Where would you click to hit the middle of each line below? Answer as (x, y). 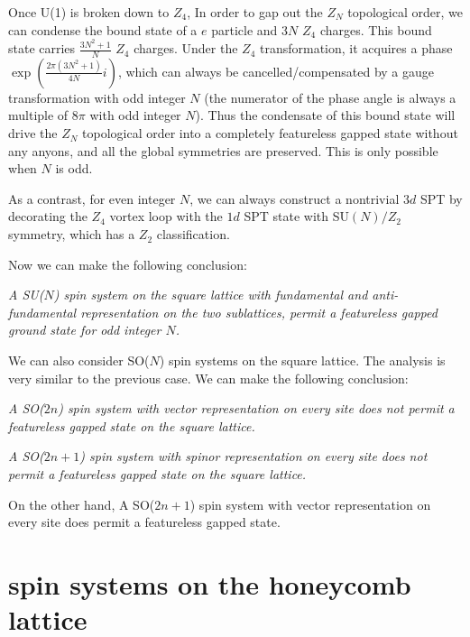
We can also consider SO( (79, 360)
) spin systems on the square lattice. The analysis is (302, 360)
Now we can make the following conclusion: (128, 264)
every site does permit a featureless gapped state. (144, 522)
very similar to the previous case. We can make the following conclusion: (208, 378)
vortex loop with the (166, 216)
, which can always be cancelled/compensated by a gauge (276, 71)
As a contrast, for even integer (92, 198)
